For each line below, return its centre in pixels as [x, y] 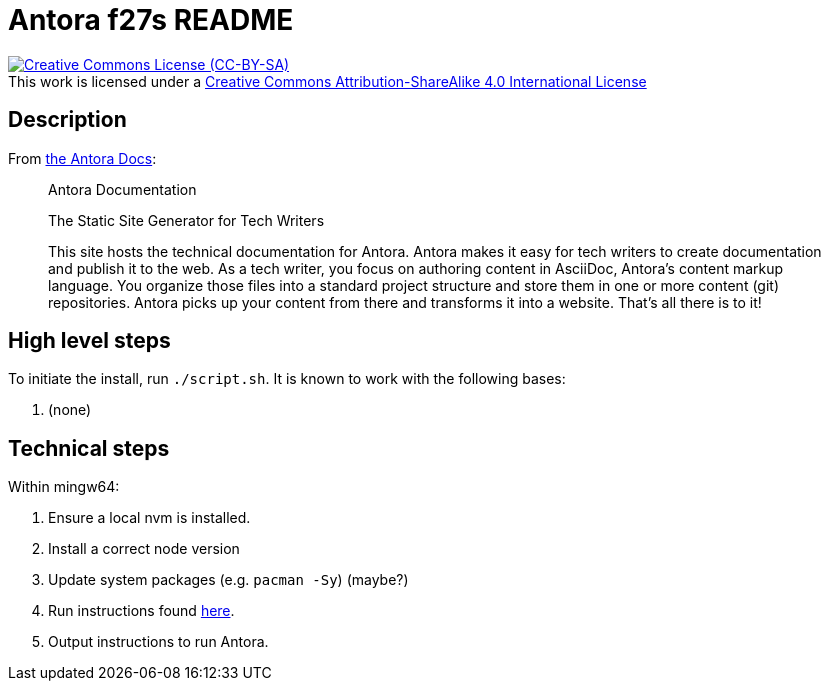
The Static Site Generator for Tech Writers [186, 220]
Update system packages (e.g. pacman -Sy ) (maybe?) [228, 580]
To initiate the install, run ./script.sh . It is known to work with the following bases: [287, 379]
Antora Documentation [122, 189]
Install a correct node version [144, 549]
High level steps [89, 341]
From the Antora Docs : [82, 158]
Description [67, 120]
